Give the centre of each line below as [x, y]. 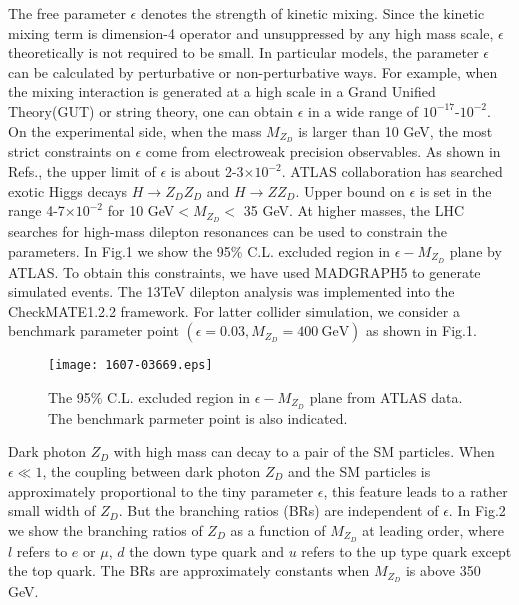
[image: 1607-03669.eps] [130, 365]
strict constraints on [69, 151]
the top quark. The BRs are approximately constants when [189, 570]
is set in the [455, 190]
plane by [475, 250]
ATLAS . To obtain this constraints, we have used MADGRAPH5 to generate [244, 271]
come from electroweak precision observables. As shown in [323, 151]
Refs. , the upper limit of [82, 171]
